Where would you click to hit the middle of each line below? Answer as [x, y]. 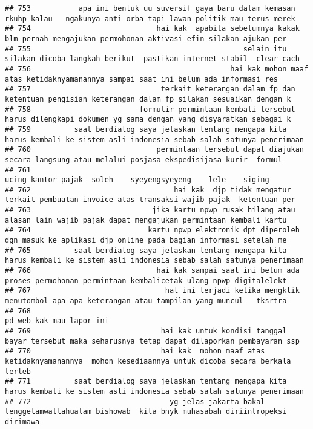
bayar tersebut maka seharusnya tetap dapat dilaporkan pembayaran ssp [152, 341]
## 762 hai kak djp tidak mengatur [148, 190]
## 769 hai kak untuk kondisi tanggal [146, 331]
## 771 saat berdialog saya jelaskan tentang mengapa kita [146, 382]
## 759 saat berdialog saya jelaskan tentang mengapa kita [146, 129]
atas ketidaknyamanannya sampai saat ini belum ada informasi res [142, 79]
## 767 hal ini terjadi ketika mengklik [152, 291]
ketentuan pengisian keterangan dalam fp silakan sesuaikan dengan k [148, 99]
